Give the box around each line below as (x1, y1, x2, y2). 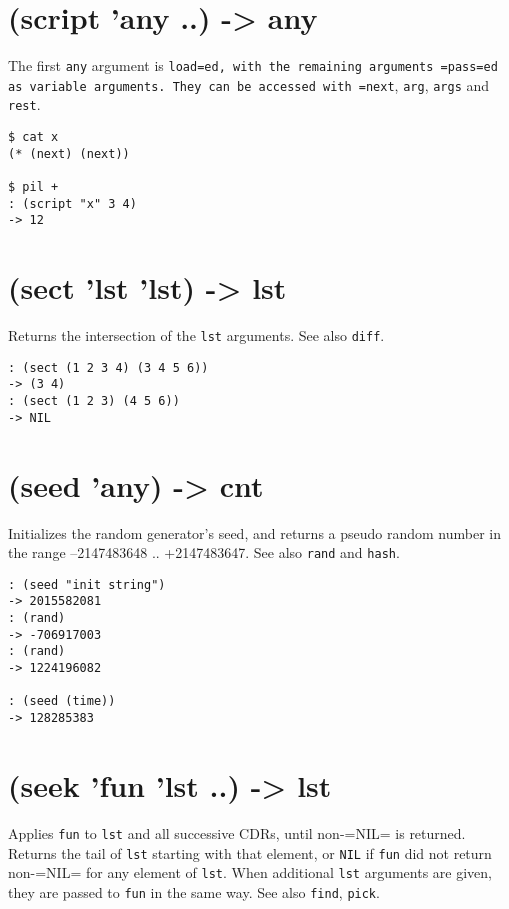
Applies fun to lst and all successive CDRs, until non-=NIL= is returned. (8, 822, 466, 843)
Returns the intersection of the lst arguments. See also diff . (8, 325, 385, 346)
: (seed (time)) (8, 694, 116, 709)
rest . (8, 94, 41, 115)
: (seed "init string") (8, 577, 166, 592)
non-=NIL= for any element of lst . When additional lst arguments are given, (8, 862, 492, 883)
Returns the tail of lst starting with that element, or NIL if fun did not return (8, 842, 492, 863)
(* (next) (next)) (8, 146, 130, 161)
